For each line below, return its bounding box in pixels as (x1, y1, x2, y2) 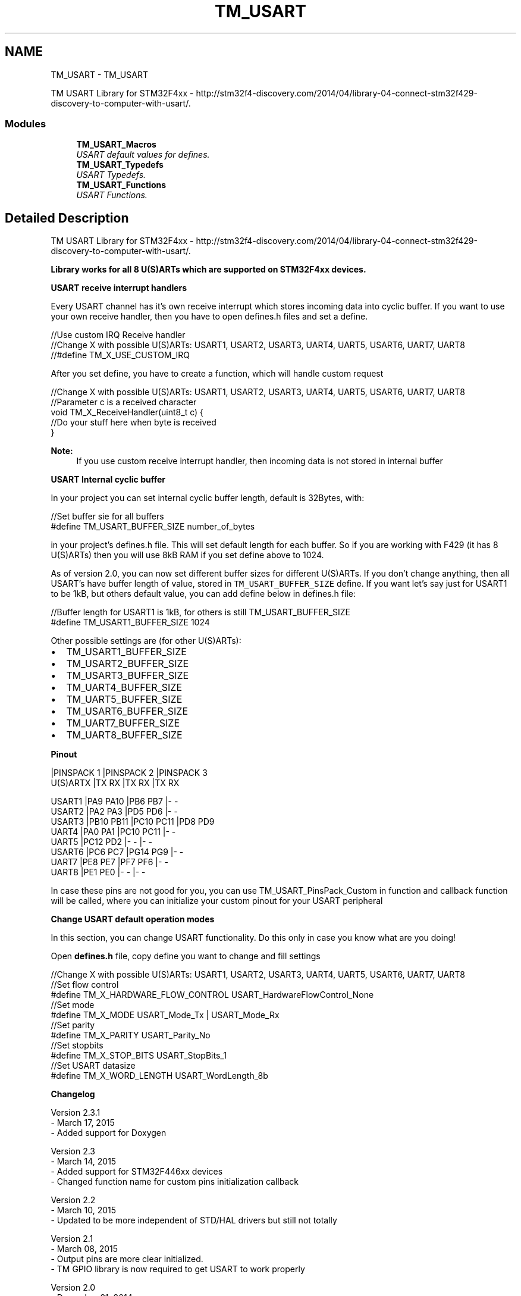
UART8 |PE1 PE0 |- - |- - (51, 867, 146, 878)
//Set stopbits (51, 1040, 103, 1051)
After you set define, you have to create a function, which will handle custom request (51, 368, 384, 379)
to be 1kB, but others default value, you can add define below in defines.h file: (51, 588, 356, 599)
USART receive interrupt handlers (51, 283, 187, 293)
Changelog (51, 1089, 95, 1100)
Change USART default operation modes (51, 914, 215, 925)
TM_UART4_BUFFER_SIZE (66, 681, 183, 694)
